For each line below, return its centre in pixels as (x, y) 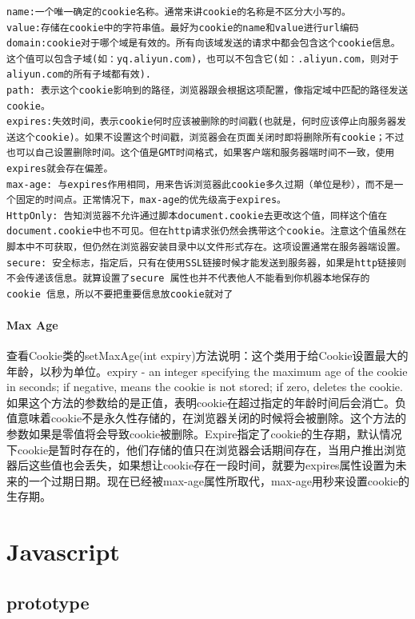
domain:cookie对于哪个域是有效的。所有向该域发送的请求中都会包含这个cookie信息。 (204, 44)
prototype (48, 602)
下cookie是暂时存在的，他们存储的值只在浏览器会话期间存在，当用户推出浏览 (207, 449)
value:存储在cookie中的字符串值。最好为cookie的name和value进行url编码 (183, 28)
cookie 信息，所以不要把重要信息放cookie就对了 (120, 294)
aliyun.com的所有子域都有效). (79, 75)
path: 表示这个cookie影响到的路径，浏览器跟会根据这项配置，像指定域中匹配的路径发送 (207, 90)
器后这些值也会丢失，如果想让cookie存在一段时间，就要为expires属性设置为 (201, 465)
